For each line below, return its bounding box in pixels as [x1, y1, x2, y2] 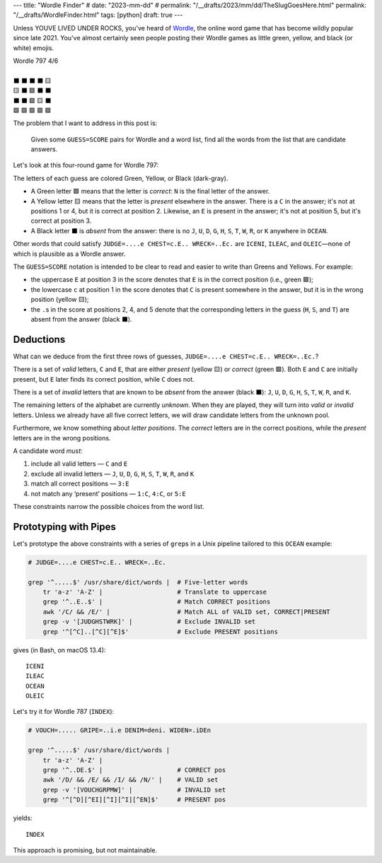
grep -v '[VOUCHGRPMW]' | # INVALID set [42, 785, 226, 794]
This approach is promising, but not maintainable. [13, 845, 158, 855]
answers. [30, 145, 58, 153]
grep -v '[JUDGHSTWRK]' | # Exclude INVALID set [42, 618, 256, 626]
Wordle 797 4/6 [13, 57, 59, 65]
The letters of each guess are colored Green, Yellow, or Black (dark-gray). [13, 174, 228, 182]
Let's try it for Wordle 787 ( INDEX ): [13, 708, 115, 716]
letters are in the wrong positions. [13, 433, 111, 442]
